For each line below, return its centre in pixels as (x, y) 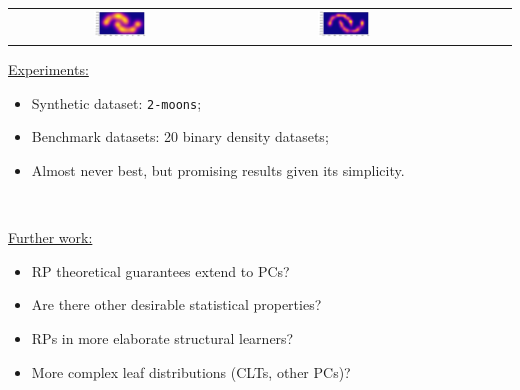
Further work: (50, 237)
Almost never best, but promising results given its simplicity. (218, 170)
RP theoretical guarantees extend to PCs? (160, 270)
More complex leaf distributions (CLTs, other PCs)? (191, 371)
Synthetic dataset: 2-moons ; (116, 102)
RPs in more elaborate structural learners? (162, 337)
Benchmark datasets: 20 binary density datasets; (180, 136)
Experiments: (48, 69)
